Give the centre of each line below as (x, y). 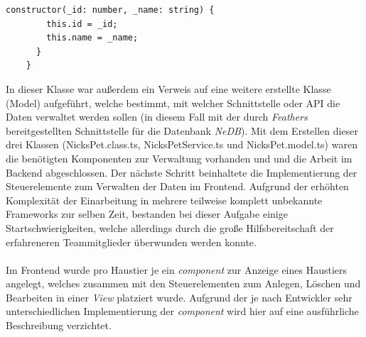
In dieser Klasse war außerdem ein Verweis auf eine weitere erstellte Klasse (168, 88)
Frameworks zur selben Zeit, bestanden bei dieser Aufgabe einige (147, 214)
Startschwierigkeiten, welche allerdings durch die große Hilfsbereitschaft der (170, 227)
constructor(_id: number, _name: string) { (110, 10)
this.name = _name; (92, 38)
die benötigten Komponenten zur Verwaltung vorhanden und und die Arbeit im (179, 158)
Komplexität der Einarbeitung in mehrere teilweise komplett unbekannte (164, 200)
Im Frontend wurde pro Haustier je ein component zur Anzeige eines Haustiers (177, 269)
